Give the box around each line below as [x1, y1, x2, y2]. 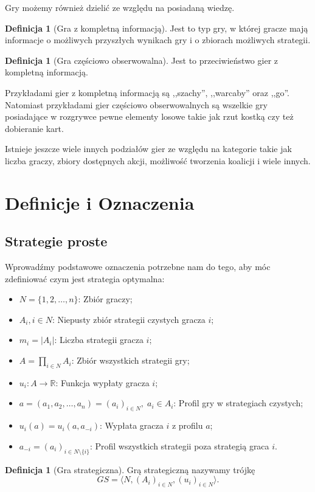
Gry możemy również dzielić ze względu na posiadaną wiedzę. [5, 1, 235, 13]
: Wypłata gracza [100, 419, 164, 432]
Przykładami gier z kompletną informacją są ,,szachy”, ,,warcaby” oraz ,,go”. [5, 86, 290, 99]
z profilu [171, 419, 203, 432]
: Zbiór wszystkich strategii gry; [71, 354, 190, 367]
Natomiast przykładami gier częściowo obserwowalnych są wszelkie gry [5, 98, 268, 111]
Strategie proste [5, 232, 108, 251]
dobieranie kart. [5, 122, 64, 134]
